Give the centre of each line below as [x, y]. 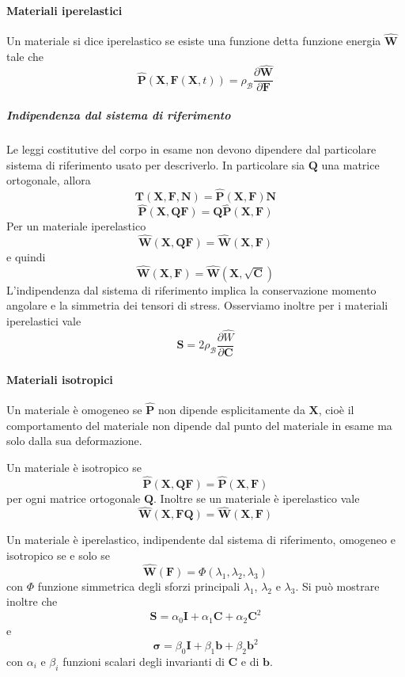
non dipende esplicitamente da [231, 409]
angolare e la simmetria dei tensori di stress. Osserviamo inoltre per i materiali [197, 305]
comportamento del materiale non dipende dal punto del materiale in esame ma [199, 425]
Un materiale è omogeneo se [74, 409]
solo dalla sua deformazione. [74, 441]
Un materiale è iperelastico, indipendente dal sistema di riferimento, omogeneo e [201, 540]
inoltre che [32, 601]
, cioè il [336, 409]
